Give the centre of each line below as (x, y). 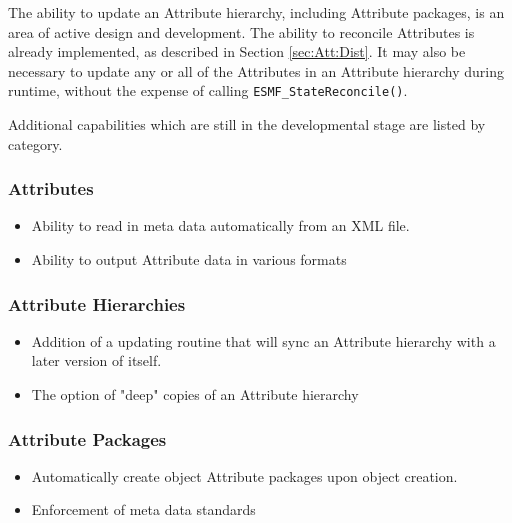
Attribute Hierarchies (97, 303)
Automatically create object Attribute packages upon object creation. (244, 475)
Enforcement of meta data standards (143, 509)
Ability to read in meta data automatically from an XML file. (220, 225)
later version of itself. (96, 360)
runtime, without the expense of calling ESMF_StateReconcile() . (208, 90)
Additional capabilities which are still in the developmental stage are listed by (247, 124)
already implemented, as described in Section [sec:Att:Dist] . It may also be (237, 51)
